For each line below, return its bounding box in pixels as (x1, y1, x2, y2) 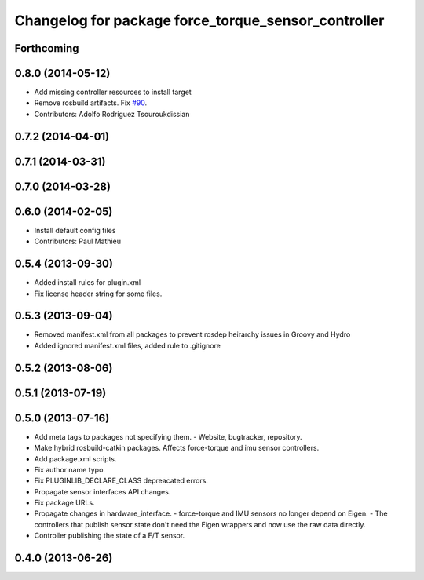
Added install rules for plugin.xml (34, 278, 141, 287)
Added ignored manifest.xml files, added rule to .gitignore (34, 341, 221, 350)
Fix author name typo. (34, 465, 106, 474)
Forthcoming (14, 42, 79, 55)
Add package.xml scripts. (34, 454, 117, 463)
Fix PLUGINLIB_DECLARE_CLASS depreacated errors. (34, 476, 208, 486)
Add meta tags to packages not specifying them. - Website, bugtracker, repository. (34, 432, 302, 441)
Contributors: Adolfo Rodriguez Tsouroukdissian (34, 109, 190, 119)
